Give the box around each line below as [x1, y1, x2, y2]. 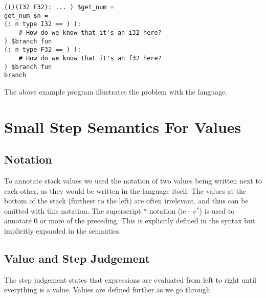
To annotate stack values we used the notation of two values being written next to [4, 175, 262, 186]
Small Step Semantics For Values [4, 116, 241, 137]
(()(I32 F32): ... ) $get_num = [4, 4, 114, 11]
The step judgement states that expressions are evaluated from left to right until [4, 274, 256, 285]
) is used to [199, 205, 235, 216]
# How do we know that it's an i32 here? [18, 29, 162, 36]
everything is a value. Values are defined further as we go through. [4, 284, 212, 295]
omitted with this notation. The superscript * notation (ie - [4, 205, 191, 216]
